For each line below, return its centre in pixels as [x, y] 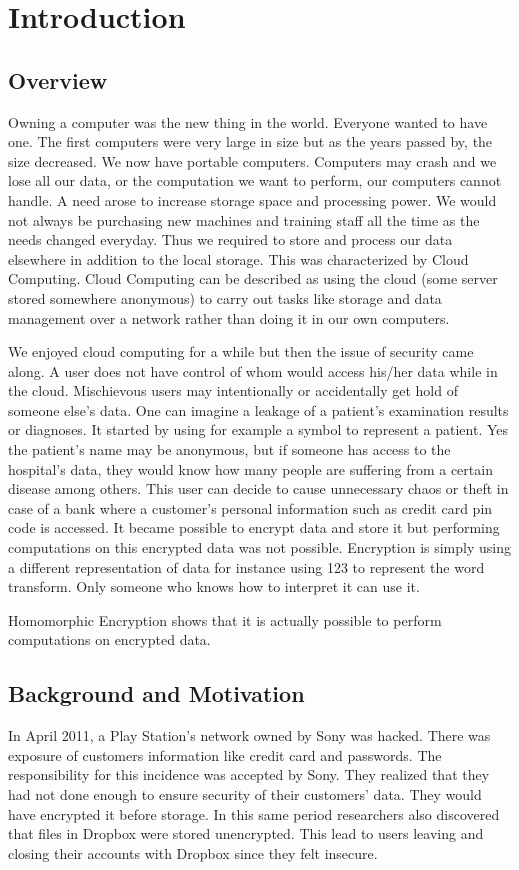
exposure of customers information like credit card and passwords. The [225, 754]
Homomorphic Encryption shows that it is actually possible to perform [225, 619]
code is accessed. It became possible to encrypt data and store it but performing [254, 527]
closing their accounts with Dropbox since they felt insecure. [193, 852]
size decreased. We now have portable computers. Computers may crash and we [252, 160]
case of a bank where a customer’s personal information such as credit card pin [250, 507]
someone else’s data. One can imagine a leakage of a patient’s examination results [258, 409]
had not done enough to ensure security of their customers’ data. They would [245, 794]
